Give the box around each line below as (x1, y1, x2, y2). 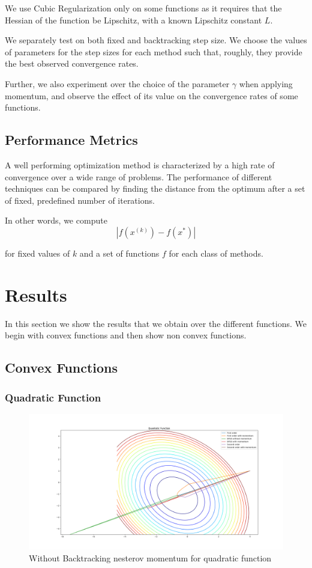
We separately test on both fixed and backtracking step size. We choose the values (5, 34, 307, 46)
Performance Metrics (5, 130, 138, 149)
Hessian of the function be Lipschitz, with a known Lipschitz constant (5, 13, 262, 26)
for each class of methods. (169, 246, 263, 259)
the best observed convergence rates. (5, 57, 139, 70)
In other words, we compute (5, 214, 107, 227)
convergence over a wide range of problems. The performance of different (5, 170, 272, 183)
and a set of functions (79, 246, 160, 259)
